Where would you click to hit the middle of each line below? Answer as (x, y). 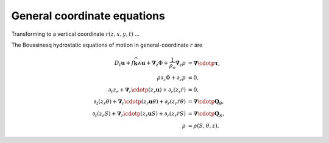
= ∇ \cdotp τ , (204, 63)
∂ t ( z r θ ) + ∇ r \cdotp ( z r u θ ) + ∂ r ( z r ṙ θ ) (140, 102)
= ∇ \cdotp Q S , (206, 114)
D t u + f (124, 64)
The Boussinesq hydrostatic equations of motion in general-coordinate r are (107, 45)
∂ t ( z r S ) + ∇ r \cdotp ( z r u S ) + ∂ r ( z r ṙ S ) (139, 114)
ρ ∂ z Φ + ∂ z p (171, 78)
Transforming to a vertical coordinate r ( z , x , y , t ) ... (76, 34)
